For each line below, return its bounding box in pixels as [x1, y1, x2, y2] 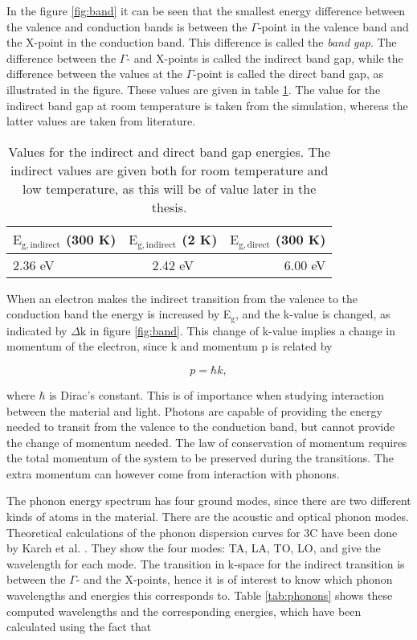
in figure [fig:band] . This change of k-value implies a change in [89, 322, 396, 338]
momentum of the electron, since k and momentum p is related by [6, 338, 333, 355]
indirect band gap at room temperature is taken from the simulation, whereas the [6, 96, 408, 113]
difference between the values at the [6, 65, 183, 82]
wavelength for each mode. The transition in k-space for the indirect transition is [6, 555, 405, 572]
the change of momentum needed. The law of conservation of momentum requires [6, 433, 407, 450]
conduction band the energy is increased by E [6, 306, 231, 322]
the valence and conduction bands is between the [6, 18, 247, 35]
